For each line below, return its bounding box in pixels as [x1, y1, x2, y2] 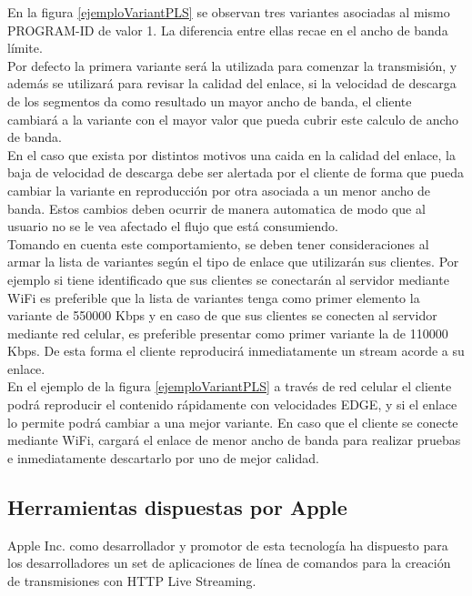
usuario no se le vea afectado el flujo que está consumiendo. [7, 217, 338, 236]
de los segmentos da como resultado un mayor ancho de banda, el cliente [7, 91, 412, 110]
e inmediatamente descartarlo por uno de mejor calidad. [7, 448, 319, 467]
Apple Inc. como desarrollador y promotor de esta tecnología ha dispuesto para [7, 535, 448, 554]
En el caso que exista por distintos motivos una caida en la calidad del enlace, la [7, 145, 456, 164]
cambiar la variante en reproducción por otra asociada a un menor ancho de [7, 180, 431, 199]
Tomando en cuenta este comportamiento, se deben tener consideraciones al [7, 234, 429, 253]
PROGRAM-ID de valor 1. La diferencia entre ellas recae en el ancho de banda [7, 20, 448, 39]
